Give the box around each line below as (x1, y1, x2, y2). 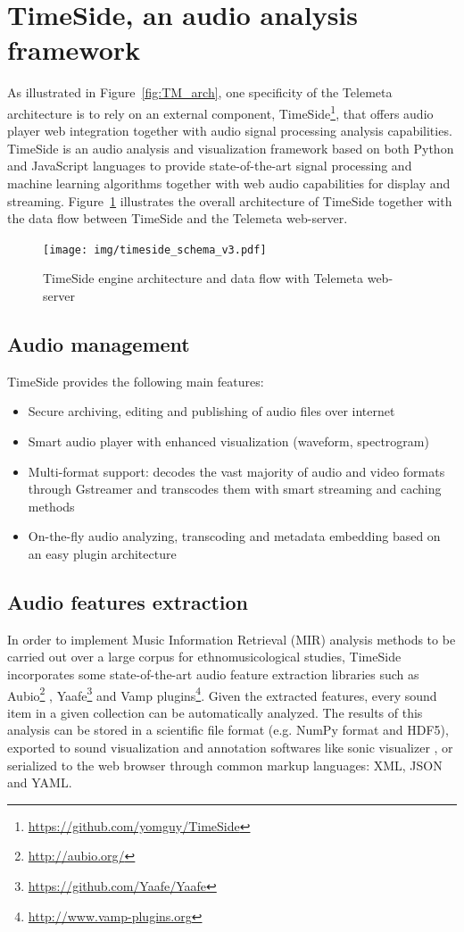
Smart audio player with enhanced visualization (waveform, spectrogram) (28, 431, 429, 450)
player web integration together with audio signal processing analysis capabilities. (7, 121, 452, 140)
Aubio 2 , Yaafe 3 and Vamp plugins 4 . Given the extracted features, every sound (7, 683, 437, 704)
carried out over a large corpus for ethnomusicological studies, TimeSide (7, 647, 402, 666)
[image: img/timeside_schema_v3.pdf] (43, 243, 267, 256)
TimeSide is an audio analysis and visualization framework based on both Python (7, 138, 454, 157)
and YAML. (7, 773, 72, 792)
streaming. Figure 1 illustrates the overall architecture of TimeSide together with (7, 191, 452, 210)
